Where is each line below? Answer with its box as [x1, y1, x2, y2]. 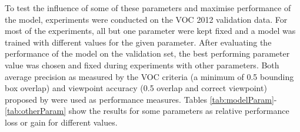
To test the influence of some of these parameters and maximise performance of [5, 2, 291, 13]
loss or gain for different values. [5, 116, 118, 128]
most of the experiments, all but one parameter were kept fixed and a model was [5, 25, 296, 37]
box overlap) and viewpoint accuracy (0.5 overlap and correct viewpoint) [5, 82, 267, 94]
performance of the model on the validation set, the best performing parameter [5, 47, 290, 60]
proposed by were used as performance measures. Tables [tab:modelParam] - [5, 93, 277, 105]
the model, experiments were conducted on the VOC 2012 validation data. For [5, 13, 288, 25]
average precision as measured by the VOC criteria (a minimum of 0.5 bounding [5, 70, 294, 82]
